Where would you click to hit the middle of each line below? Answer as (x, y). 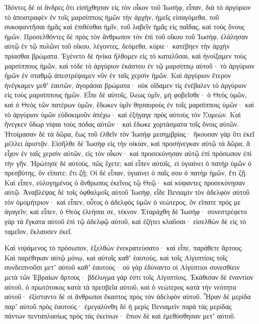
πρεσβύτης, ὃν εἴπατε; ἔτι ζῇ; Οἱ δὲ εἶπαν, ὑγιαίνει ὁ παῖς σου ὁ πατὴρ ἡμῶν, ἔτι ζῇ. (126, 173)
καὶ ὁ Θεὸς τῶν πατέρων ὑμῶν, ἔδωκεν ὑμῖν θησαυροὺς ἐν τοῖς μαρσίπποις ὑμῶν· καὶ (129, 104)
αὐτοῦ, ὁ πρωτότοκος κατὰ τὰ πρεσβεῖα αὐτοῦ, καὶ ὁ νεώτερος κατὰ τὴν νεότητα (121, 286)
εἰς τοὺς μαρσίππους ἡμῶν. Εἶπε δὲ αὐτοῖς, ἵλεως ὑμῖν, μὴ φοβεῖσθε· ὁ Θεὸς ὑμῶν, (126, 95)
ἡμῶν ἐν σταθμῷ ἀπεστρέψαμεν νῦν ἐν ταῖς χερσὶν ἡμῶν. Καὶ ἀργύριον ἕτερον (118, 75)
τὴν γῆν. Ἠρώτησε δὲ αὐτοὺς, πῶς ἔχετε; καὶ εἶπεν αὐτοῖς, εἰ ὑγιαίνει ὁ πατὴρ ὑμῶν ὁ (128, 163)
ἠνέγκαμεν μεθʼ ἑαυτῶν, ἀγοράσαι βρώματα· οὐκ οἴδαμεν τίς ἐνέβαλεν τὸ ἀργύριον (126, 85)
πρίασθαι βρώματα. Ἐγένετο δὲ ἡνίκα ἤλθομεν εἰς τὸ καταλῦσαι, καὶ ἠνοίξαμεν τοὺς (126, 55)
